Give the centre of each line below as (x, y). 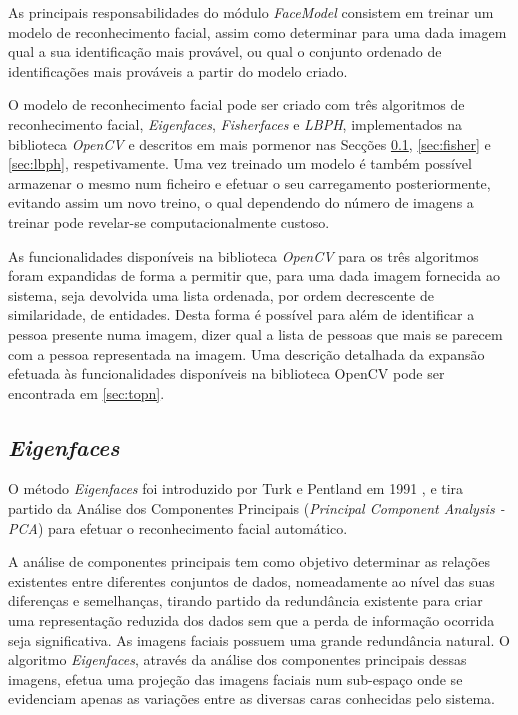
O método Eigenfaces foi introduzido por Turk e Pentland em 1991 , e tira (236, 488)
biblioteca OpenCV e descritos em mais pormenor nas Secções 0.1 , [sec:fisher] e (249, 143)
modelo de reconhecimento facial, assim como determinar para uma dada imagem (257, 31)
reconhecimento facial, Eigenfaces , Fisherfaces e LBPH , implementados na (235, 123)
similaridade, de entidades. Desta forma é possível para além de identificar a (241, 314)
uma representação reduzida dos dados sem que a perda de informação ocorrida (251, 620)
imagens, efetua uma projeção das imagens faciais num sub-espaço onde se (235, 678)
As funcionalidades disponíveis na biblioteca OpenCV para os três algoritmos (243, 255)
